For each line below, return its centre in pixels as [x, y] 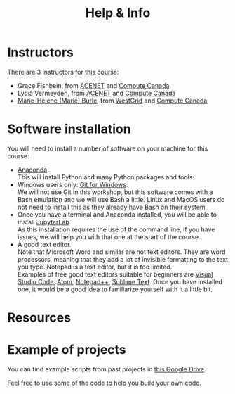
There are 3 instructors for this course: [63, 72]
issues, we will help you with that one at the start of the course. [109, 236]
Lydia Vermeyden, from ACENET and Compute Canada [96, 93]
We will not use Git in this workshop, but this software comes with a [115, 192]
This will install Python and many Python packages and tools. [106, 177]
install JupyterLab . [44, 222]
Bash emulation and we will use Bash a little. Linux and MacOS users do [121, 199]
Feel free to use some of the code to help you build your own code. [104, 383]
